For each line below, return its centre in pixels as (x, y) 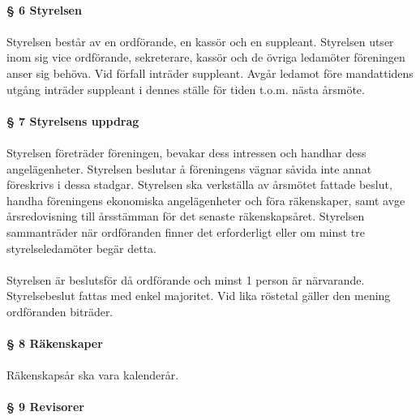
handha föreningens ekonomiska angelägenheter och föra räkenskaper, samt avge (206, 200)
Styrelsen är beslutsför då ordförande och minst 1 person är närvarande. (186, 279)
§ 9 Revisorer (45, 407)
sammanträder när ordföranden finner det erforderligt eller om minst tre (186, 231)
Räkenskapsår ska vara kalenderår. (93, 375)
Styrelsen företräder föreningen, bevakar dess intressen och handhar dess (186, 152)
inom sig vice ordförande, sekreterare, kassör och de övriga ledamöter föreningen (206, 57)
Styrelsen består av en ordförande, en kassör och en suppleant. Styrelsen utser (200, 41)
